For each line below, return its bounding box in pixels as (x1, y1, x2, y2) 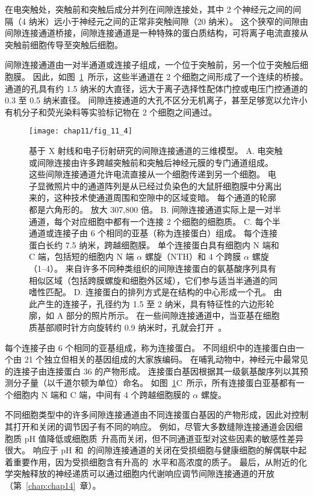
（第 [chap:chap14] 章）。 (5, 479, 101, 492)
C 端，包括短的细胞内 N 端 (29, 250, 134, 263)
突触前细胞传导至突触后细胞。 (5, 38, 123, 51)
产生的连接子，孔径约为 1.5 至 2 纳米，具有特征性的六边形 (37, 297, 266, 310)
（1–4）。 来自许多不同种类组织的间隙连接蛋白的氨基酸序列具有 (29, 262, 276, 274)
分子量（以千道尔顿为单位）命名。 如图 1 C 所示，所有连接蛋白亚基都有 (13, 376, 296, 389)
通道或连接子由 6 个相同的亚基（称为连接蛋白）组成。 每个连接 (29, 227, 277, 239)
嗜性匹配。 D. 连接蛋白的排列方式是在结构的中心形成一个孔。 (29, 286, 271, 298)
